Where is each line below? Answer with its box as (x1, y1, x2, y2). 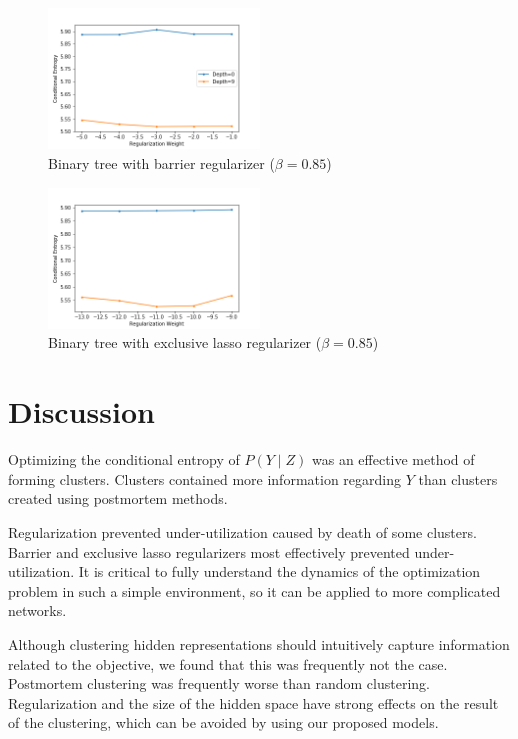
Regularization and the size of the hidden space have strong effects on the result (8, 692, 499, 713)
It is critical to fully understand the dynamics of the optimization (78, 561, 481, 582)
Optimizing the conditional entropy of (8, 449, 240, 470)
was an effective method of (312, 449, 475, 470)
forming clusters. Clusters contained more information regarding (8, 468, 401, 489)
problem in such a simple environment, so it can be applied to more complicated (8, 580, 501, 601)
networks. (8, 600, 67, 621)
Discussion (8, 391, 155, 432)
